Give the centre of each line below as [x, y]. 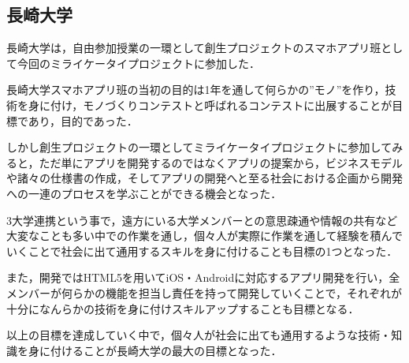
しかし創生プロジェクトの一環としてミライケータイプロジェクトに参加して [199, 147]
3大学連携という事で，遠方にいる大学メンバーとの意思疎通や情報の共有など [202, 220]
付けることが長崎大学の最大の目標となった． [166, 350]
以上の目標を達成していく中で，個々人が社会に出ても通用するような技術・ [199, 335]
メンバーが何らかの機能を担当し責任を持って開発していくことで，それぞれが [204, 292]
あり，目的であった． [83, 120]
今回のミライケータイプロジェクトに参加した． [138, 63]
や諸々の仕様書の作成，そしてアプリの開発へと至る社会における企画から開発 [204, 178]
